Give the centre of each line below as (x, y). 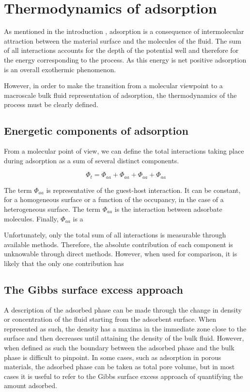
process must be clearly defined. (51, 104)
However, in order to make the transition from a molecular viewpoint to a (113, 86)
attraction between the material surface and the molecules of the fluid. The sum (123, 40)
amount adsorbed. (31, 385)
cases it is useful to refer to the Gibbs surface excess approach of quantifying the (124, 376)
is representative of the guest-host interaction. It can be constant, (143, 190)
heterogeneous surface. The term (52, 209)
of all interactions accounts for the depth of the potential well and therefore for (121, 50)
